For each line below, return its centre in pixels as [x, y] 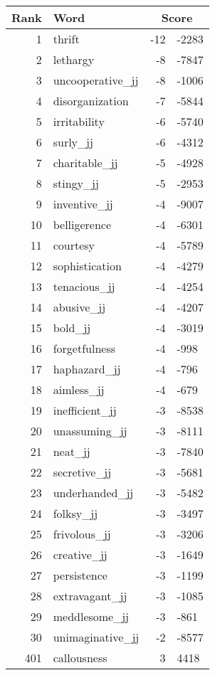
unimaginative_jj [96, 637]
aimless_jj [79, 389]
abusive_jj [79, 307]
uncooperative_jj [96, 80]
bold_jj [72, 328]
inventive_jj [83, 204]
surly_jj [73, 142]
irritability [79, 121]
